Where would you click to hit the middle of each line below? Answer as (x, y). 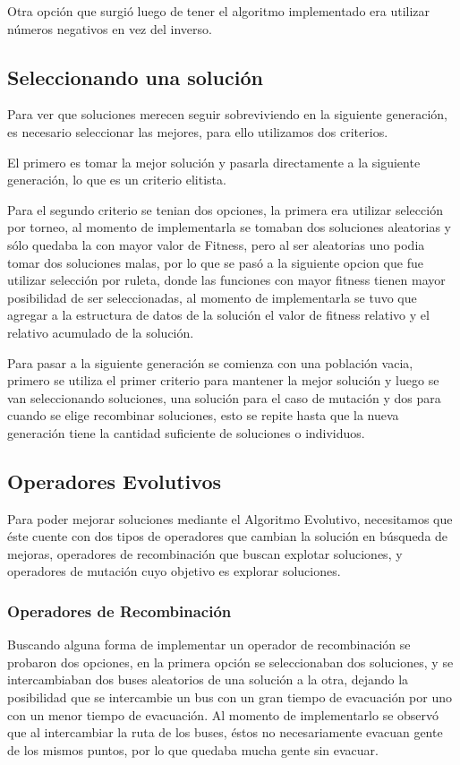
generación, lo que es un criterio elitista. (117, 180)
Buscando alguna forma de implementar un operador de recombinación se (209, 645)
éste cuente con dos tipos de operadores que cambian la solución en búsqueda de (228, 536)
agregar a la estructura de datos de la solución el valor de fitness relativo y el (218, 315)
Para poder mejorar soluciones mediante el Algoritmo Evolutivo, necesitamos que (230, 518)
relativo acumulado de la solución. (101, 332)
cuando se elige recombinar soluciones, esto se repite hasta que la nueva (203, 415)
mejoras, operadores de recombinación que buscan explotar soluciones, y (205, 553)
